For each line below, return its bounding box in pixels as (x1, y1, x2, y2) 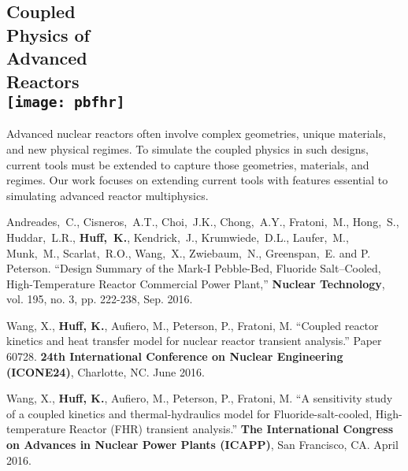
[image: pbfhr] (6, 93, 125, 110)
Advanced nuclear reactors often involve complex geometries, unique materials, (6, 125, 386, 142)
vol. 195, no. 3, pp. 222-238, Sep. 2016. (6, 291, 193, 307)
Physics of (6, 22, 90, 46)
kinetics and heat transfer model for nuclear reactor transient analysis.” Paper (6, 332, 382, 349)
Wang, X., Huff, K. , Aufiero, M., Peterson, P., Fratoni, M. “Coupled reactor (6, 317, 379, 333)
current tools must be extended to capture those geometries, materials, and (6, 156, 369, 172)
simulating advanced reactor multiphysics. (6, 187, 209, 203)
